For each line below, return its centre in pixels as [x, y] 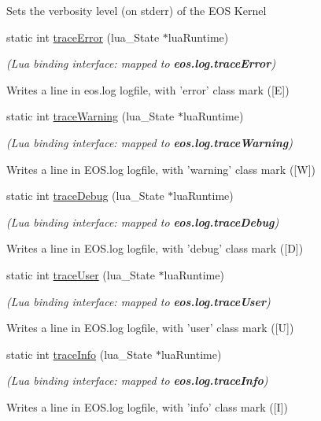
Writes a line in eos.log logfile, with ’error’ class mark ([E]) [148, 89]
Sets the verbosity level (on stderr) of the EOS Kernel [137, 10]
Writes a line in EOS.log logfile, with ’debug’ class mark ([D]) [155, 248]
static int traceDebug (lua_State [85, 196]
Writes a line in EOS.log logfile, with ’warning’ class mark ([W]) [161, 169]
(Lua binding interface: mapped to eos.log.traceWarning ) [149, 142]
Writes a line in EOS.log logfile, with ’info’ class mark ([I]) [147, 406]
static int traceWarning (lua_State [90, 116]
